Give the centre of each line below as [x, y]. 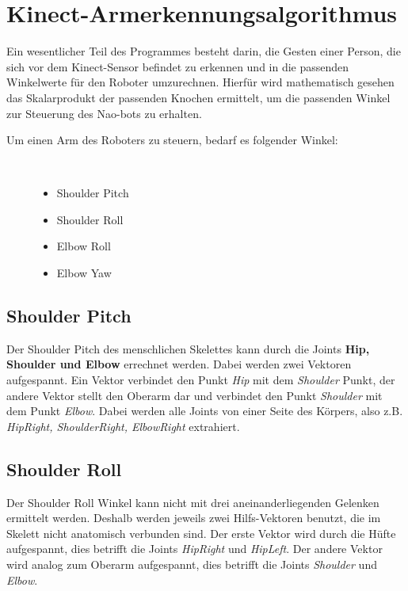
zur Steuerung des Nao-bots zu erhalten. [104, 113]
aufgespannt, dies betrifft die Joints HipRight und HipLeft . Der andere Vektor [194, 549]
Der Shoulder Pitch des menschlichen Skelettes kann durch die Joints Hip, [188, 348]
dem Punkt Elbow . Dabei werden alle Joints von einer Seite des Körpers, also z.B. [205, 411]
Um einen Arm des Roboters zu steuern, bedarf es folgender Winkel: [172, 140]
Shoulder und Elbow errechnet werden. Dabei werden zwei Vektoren [179, 364]
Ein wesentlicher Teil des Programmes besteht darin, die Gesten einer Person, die [204, 51]
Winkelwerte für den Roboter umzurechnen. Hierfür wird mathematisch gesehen [200, 82]
